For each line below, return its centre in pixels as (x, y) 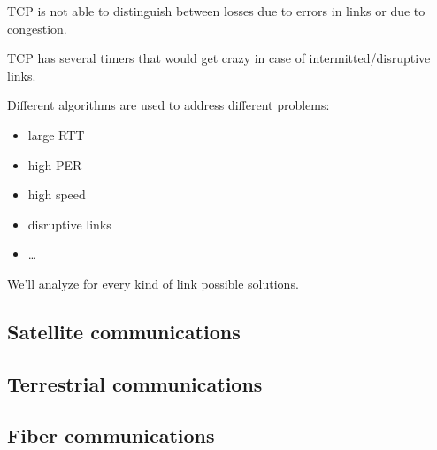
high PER (55, 164)
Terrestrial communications (135, 383)
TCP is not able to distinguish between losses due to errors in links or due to (216, 11)
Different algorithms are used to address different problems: (169, 105)
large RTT (56, 134)
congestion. (37, 28)
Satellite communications (124, 331)
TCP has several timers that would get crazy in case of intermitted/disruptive (219, 58)
